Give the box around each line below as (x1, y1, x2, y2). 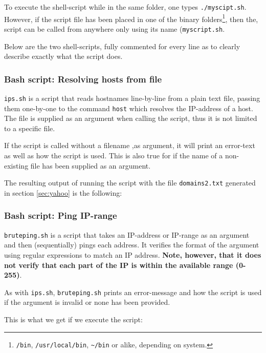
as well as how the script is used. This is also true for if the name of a (4, 150, 223, 161)
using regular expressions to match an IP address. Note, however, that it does (4, 249, 261, 260)
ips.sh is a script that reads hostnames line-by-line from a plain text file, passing (4, 92, 260, 103)
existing (4, 160, 29, 171)
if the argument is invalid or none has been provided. (4, 297, 170, 307)
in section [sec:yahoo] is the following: (4, 187, 122, 198)
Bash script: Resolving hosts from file (4, 72, 162, 85)
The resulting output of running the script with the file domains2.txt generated (4, 177, 256, 188)
